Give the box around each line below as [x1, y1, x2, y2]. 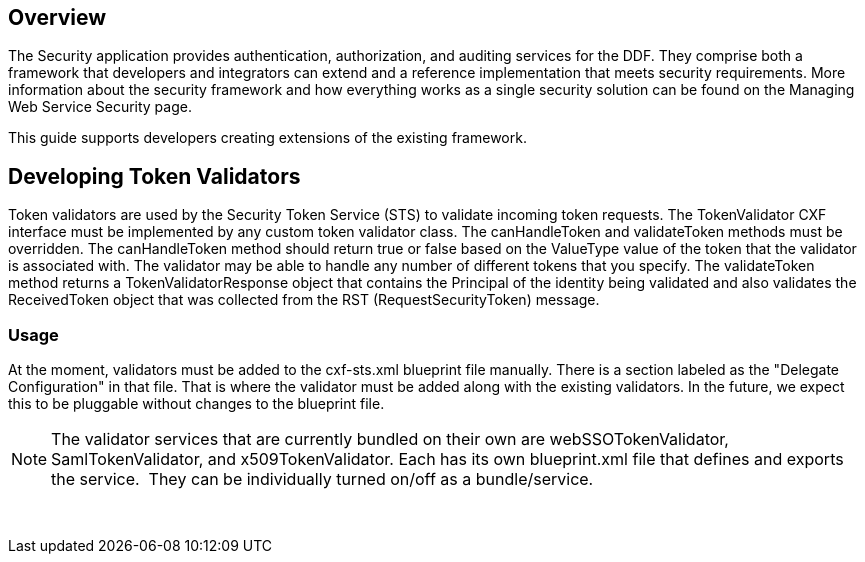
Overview [8, 5, 107, 30]
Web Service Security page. [8, 98, 192, 116]
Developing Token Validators [8, 163, 301, 189]
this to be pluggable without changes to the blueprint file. [8, 395, 385, 413]
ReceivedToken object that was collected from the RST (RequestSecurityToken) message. [8, 291, 600, 309]
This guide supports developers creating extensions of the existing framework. [8, 129, 527, 147]
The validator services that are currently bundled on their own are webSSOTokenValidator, [51, 429, 729, 450]
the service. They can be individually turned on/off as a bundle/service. [51, 469, 594, 490]
